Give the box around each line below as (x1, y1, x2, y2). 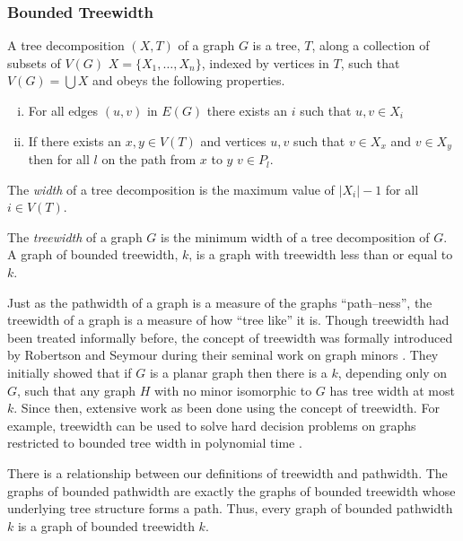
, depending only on (337, 362, 448, 381)
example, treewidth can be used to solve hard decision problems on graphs (7, 415, 416, 434)
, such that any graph (17, 380, 135, 399)
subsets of (7, 53, 61, 72)
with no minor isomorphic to (153, 380, 312, 399)
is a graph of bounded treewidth (17, 516, 195, 535)
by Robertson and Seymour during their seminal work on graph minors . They (7, 345, 439, 364)
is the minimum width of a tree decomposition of (161, 227, 430, 246)
